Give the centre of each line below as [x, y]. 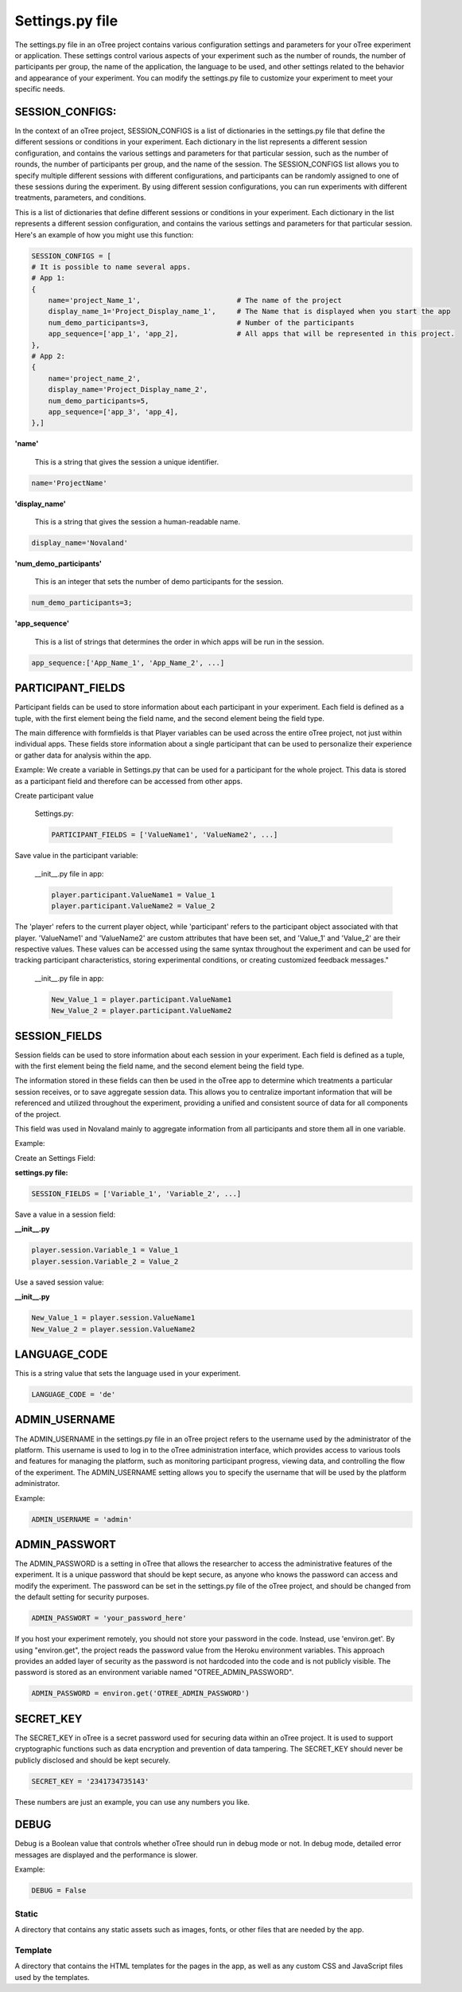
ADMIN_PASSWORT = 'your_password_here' [109, 1618]
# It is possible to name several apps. [111, 267]
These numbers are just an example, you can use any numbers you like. [132, 1802]
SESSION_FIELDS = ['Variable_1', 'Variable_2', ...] [136, 1194]
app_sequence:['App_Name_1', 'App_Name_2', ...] [128, 663]
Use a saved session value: [59, 1282]
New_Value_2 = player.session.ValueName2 [113, 1329]
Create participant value [54, 796]
